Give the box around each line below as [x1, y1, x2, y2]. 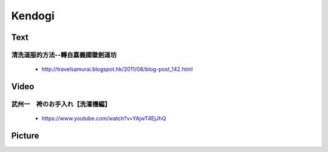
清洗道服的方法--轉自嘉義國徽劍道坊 [11, 50, 117, 59]
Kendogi [11, 9, 55, 22]
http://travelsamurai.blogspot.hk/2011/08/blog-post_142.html [41, 65, 193, 73]
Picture [11, 130, 39, 140]
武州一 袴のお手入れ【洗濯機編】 [11, 100, 111, 108]
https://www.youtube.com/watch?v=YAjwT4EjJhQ [41, 115, 166, 122]
